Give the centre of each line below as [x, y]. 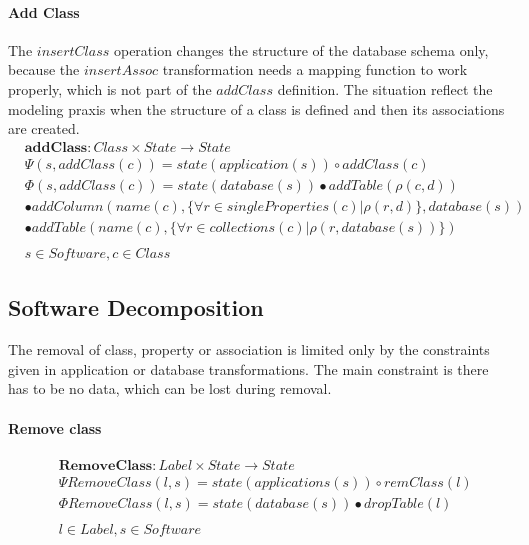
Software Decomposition [136, 307]
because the [44, 69]
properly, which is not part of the [110, 88]
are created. [44, 128]
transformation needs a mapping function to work [315, 69]
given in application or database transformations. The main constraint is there [248, 368]
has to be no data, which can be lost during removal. [170, 388]
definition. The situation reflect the [385, 88]
